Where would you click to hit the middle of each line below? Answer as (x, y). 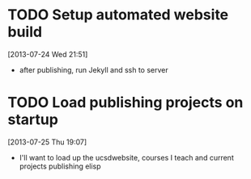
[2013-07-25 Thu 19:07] (47, 142)
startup (33, 120)
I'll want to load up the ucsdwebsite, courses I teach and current (126, 157)
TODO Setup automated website (118, 15)
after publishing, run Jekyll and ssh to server (94, 69)
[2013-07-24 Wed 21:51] (48, 54)
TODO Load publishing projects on (125, 103)
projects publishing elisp (60, 166)
